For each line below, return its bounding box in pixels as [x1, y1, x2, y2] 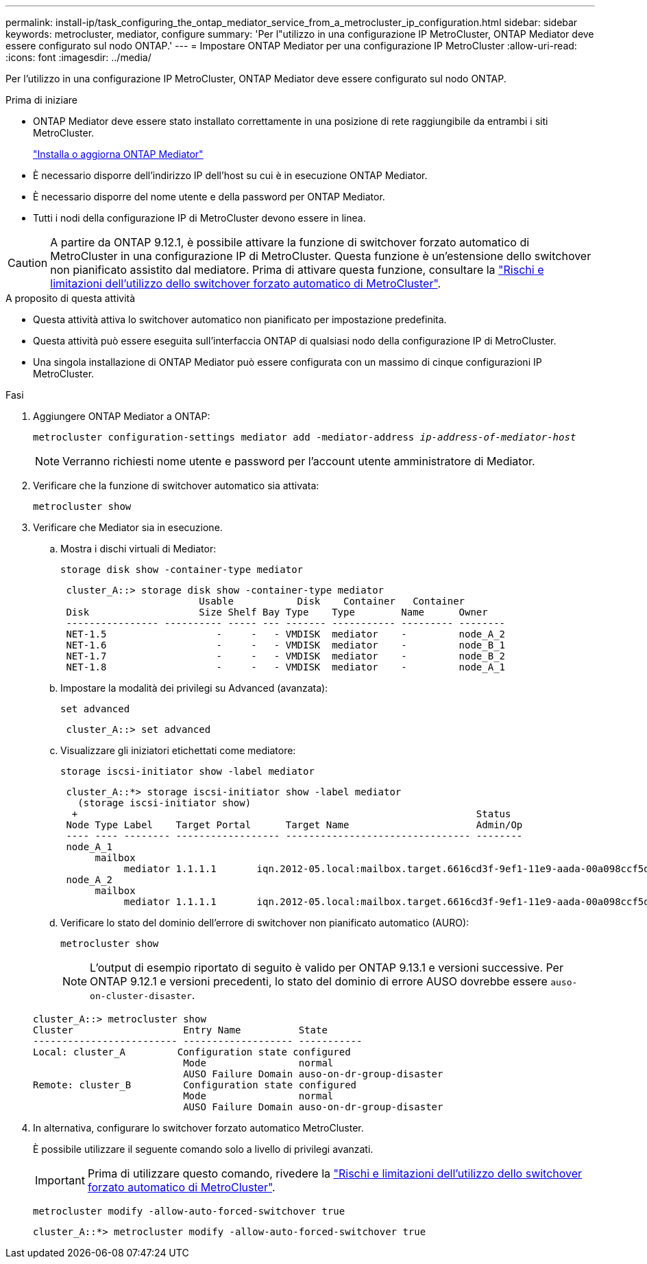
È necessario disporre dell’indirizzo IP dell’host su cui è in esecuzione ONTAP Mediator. [33, 169, 428, 181]
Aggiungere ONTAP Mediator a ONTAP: [33, 410, 210, 422]
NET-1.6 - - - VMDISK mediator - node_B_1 [66, 640, 506, 651]
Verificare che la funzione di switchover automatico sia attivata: [33, 480, 319, 491]
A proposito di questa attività [5, 292, 136, 304]
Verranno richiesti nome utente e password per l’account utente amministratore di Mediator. [62, 454, 535, 468]
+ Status [71, 808, 511, 819]
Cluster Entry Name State [33, 1025, 328, 1035]
